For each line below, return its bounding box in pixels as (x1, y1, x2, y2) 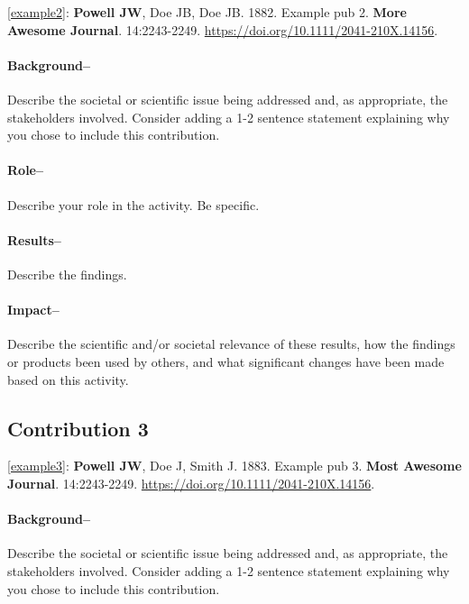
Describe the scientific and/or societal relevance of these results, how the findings (7, 334, 455, 353)
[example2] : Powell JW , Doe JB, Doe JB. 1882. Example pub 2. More (7, 3, 407, 21)
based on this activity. (7, 370, 129, 389)
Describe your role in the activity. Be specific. (7, 195, 260, 214)
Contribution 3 (7, 414, 149, 442)
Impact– (7, 300, 60, 319)
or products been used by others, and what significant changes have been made (7, 352, 445, 371)
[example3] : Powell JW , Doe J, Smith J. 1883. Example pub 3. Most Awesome (7, 456, 462, 475)
